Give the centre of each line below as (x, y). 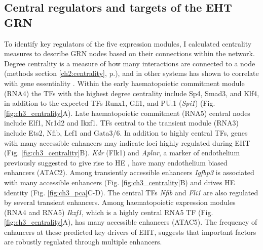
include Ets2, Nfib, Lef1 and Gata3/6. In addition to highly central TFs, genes (126, 132)
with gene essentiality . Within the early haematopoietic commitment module (124, 83)
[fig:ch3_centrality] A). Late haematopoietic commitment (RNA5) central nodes (127, 113)
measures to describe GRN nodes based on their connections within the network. (129, 53)
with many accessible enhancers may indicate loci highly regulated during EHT (127, 142)
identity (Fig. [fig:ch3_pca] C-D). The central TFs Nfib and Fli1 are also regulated (131, 192)
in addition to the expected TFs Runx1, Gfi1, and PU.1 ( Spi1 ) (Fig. (110, 103)
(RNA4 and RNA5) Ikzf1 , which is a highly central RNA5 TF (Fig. (109, 212)
